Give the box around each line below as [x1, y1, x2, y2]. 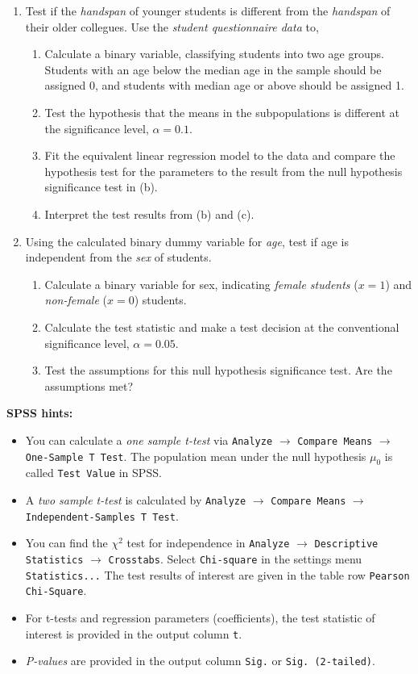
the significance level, [44, 119, 149, 136]
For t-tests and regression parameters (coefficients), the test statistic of [25, 609, 375, 626]
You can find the [25, 534, 108, 551]
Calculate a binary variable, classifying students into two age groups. [44, 45, 384, 62]
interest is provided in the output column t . [25, 625, 242, 642]
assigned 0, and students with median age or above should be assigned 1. [44, 77, 404, 94]
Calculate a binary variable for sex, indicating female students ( [44, 275, 358, 292]
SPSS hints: [6, 404, 73, 421]
